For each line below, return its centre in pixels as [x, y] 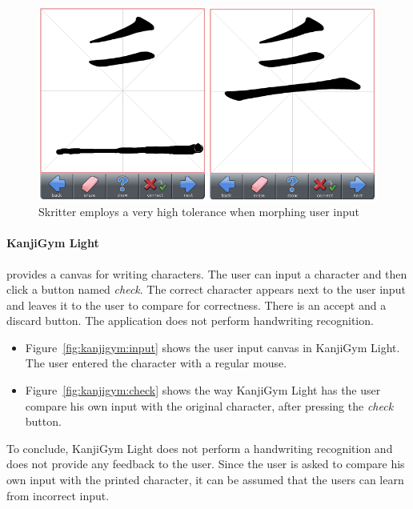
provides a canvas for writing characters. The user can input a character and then [207, 273]
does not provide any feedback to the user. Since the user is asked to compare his [206, 464]
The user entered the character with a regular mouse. [156, 363]
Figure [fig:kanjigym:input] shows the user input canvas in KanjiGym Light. [213, 347]
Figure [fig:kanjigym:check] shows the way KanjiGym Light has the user [203, 390]
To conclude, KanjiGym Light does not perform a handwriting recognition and [200, 448]
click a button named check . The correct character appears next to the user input [206, 289]
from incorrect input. [58, 495]
